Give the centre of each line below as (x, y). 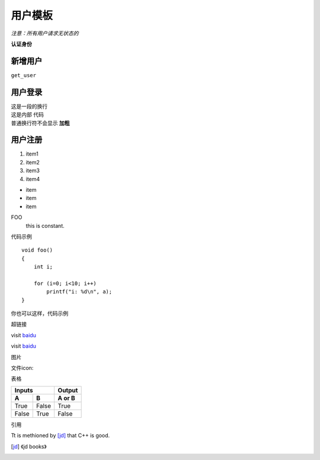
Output (68, 390)
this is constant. (45, 226)
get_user (24, 75)
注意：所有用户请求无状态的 (45, 33)
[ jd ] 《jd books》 (29, 446)
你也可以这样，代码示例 (39, 313)
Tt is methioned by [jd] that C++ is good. (60, 436)
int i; (43, 267)
